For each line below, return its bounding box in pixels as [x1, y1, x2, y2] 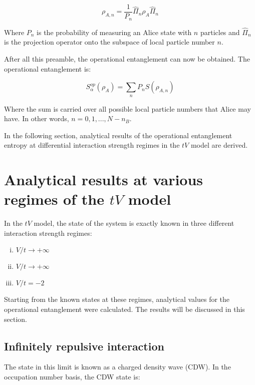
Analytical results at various [4, 169, 203, 190]
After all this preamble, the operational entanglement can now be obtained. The [4, 53, 250, 64]
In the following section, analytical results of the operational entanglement [4, 130, 232, 140]
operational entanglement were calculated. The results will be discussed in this [4, 303, 245, 314]
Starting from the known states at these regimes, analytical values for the [4, 294, 230, 304]
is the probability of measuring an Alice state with [37, 27, 192, 37]
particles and [200, 27, 240, 37]
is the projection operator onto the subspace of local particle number [4, 37, 215, 47]
